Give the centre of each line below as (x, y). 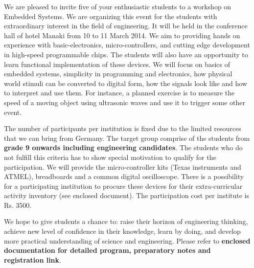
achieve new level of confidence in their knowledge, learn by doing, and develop (122, 231)
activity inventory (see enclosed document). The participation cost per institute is (127, 195)
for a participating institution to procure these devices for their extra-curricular (123, 186)
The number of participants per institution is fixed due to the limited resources (123, 128)
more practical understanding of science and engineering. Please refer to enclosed (127, 240)
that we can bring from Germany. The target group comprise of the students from (127, 138)
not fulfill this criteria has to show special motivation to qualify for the (110, 157)
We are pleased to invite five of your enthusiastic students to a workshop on (118, 6)
